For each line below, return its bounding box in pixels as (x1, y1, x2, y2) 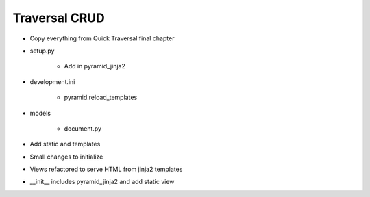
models (29, 109, 51, 117)
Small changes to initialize (29, 153, 103, 161)
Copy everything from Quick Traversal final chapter (29, 34, 175, 42)
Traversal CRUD (12, 10, 106, 25)
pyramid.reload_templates (64, 93, 138, 102)
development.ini (29, 77, 75, 86)
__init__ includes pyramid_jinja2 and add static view (29, 178, 175, 186)
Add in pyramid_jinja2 (64, 62, 126, 70)
